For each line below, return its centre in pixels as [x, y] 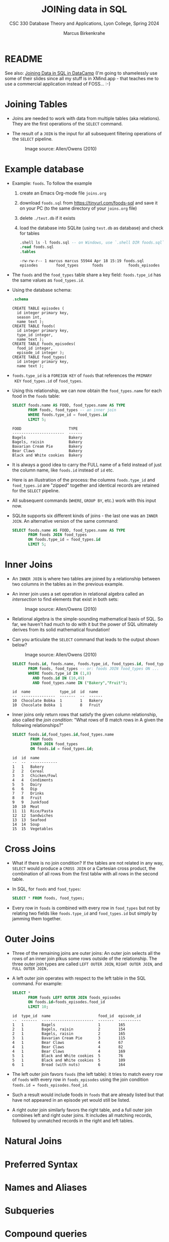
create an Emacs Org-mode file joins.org [63, 193]
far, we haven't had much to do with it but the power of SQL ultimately [85, 624]
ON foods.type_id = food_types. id [64, 540]
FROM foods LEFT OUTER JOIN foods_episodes [74, 997]
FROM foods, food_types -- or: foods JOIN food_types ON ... [94, 669]
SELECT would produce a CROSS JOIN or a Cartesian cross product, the [84, 868]
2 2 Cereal [28, 771]
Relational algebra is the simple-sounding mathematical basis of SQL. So [88, 619]
